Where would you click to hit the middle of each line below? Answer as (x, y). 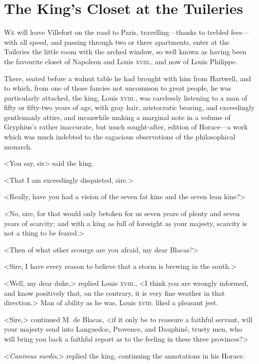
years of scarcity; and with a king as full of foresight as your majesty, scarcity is (126, 223)
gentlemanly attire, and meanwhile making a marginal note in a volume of (117, 117)
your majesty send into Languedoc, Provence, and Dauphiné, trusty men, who (123, 329)
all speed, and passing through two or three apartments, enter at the (125, 42)
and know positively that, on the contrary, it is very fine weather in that (115, 293)
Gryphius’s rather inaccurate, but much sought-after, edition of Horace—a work (126, 127)
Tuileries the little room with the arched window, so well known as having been (125, 52)
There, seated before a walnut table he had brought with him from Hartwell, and (128, 78)
